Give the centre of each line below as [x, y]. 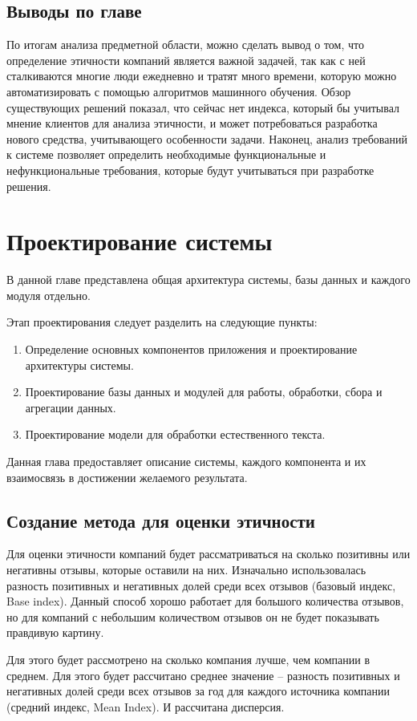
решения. [29, 186]
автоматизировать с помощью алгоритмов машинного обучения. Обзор [179, 91]
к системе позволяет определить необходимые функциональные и [166, 154]
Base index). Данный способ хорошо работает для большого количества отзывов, [205, 601]
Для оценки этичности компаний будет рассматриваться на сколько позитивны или [208, 554]
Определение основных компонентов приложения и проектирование [191, 349]
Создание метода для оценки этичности [161, 520]
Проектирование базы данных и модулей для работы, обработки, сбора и [204, 392]
